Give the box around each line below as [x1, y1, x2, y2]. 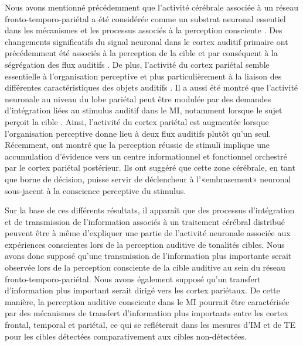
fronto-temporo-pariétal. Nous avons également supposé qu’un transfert [5, 272, 261, 285]
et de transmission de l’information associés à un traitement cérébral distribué [5, 215, 285, 227]
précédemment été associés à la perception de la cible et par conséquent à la [5, 47, 278, 59]
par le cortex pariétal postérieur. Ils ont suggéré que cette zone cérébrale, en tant [5, 161, 295, 174]
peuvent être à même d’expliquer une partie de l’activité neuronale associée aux [5, 227, 291, 239]
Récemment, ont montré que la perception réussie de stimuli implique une [5, 139, 270, 151]
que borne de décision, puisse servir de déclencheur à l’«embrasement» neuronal [5, 172, 291, 185]
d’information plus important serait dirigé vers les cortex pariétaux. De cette [5, 284, 280, 296]
